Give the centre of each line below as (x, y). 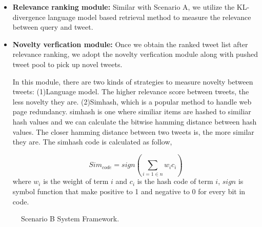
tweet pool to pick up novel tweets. (67, 64)
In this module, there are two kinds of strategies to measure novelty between (133, 81)
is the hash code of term (175, 181)
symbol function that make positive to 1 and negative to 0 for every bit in (129, 191)
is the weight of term (76, 181)
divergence (29, 17)
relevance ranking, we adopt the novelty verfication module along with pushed (135, 54)
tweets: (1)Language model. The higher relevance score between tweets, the (131, 91)
